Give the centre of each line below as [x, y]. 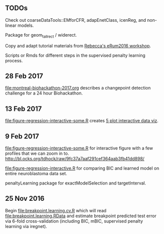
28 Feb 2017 [24, 76]
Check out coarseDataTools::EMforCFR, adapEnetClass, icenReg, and [76, 20]
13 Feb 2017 [23, 109]
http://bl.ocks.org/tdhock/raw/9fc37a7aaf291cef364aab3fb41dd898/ [75, 159]
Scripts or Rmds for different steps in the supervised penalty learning [75, 55]
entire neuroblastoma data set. [36, 174]
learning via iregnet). [26, 226]
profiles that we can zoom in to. [37, 153]
